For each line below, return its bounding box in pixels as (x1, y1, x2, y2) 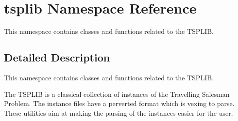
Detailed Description (4, 50, 110, 65)
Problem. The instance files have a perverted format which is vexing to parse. (4, 98, 235, 108)
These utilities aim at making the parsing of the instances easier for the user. (4, 107, 233, 118)
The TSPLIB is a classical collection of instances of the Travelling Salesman (4, 89, 230, 99)
